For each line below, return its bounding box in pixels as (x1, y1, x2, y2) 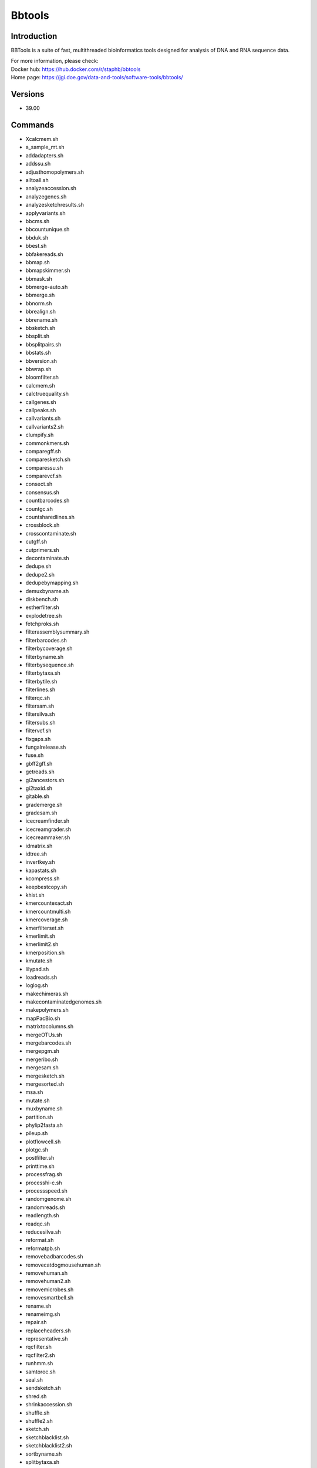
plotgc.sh (25, 1146, 49, 1153)
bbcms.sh (25, 217, 50, 224)
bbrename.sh (25, 316, 58, 323)
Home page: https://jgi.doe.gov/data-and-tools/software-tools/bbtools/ (11, 74, 183, 81)
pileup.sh (25, 1130, 48, 1137)
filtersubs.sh (25, 719, 56, 726)
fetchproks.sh (25, 620, 59, 628)
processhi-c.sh (25, 1179, 62, 1186)
